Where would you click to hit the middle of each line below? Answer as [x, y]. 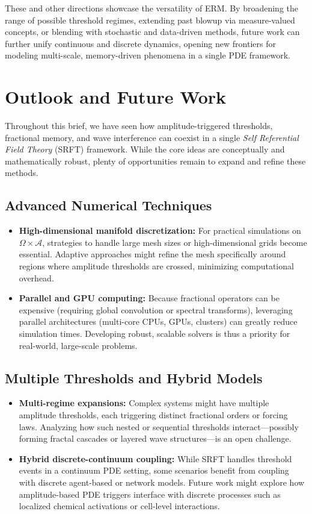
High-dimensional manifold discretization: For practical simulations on [160, 230]
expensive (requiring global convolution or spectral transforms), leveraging [156, 309]
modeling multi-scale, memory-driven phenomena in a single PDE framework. [148, 55]
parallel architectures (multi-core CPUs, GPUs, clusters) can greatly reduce [158, 321]
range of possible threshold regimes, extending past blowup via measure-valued [150, 20]
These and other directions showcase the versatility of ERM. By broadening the [151, 8]
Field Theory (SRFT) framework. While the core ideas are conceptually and [145, 149]
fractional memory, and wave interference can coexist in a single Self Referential [152, 137]
